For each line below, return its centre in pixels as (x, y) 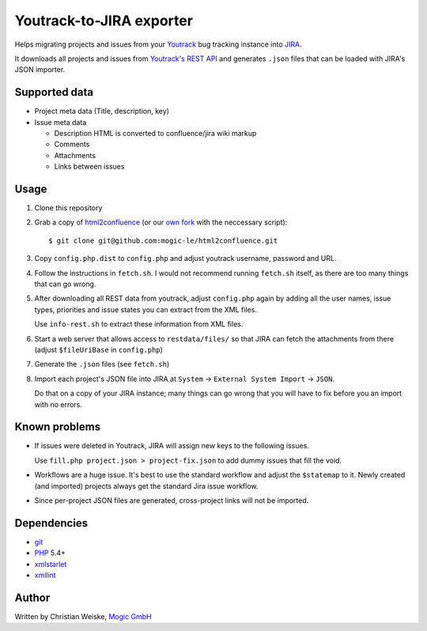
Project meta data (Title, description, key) (102, 111)
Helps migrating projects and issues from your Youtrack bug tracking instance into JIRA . (158, 44)
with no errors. (59, 404)
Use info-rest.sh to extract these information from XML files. (139, 324)
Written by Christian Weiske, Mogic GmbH (83, 617)
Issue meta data (60, 122)
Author (32, 597)
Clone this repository (68, 208)
